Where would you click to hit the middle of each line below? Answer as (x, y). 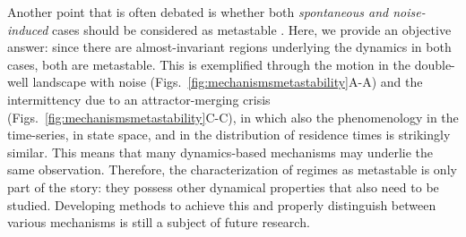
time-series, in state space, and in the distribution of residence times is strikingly (229, 135)
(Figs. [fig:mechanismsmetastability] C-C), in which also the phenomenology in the (233, 117)
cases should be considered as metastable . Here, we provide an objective (252, 29)
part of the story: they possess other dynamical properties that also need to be (223, 186)
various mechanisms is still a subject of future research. (159, 222)
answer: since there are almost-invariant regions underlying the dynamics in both (229, 47)
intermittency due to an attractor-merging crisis (139, 99)
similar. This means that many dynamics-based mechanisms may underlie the (220, 152)
